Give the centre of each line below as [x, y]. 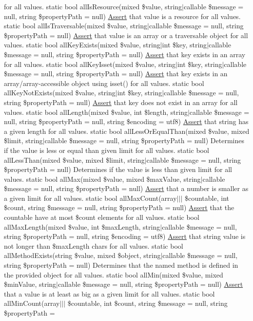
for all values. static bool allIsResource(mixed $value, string [93, 6]
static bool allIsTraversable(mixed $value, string [76, 26]
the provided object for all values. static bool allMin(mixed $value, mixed [114, 274]
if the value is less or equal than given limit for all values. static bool [107, 150]
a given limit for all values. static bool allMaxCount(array [90, 198]
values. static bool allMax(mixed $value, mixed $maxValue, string [102, 179]
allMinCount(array [32, 303]
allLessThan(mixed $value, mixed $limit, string [74, 160]
